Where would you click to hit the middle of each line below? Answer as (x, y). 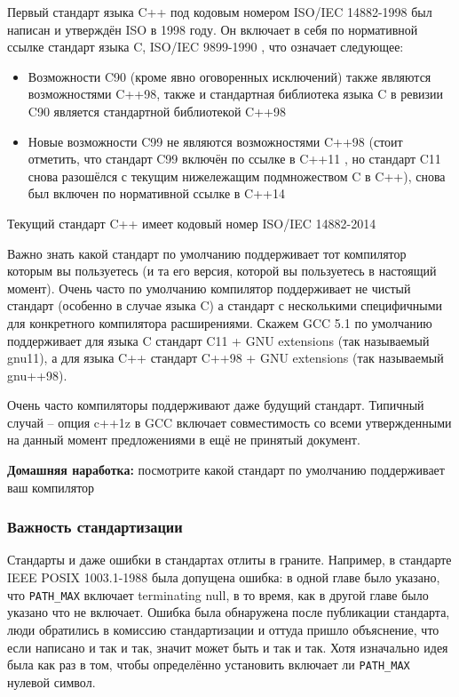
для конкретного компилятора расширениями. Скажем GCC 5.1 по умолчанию (220, 322)
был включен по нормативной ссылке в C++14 (156, 193)
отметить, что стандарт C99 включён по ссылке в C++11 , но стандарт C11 (234, 159)
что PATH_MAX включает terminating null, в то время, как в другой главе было (218, 594)
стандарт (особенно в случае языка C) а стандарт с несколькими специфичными (225, 305)
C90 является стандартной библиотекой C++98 (157, 111)
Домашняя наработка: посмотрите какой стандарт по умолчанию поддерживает (226, 470)
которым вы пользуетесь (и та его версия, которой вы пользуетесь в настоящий (222, 271)
